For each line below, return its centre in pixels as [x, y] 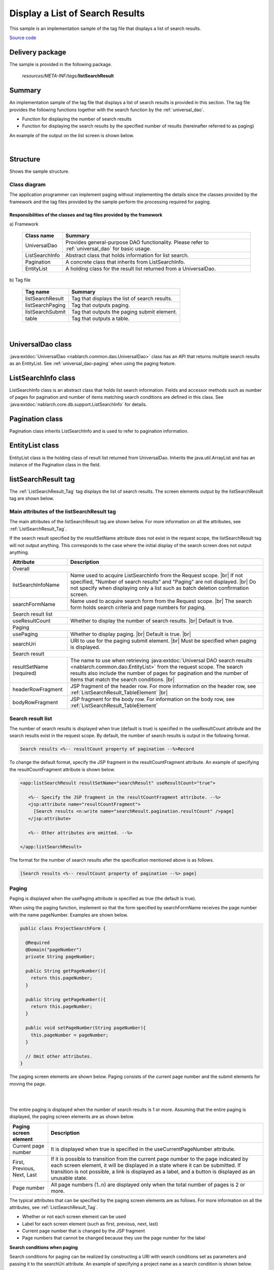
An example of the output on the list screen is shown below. [72, 135]
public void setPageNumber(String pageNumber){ [86, 1028]
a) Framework [24, 224]
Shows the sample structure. [39, 171]
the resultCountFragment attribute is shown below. [62, 769]
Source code [23, 38]
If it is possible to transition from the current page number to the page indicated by [150, 1159]
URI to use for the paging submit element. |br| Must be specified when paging [163, 641]
